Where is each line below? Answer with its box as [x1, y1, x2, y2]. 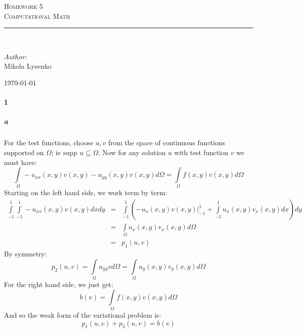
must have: [4, 157, 37, 167]
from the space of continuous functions [108, 137, 225, 148]
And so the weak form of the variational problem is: [4, 310, 161, 320]
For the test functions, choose [4, 137, 93, 148]
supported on [4, 147, 44, 157]
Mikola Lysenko [4, 61, 51, 71]
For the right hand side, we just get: [4, 279, 113, 290]
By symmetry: [4, 249, 47, 259]
